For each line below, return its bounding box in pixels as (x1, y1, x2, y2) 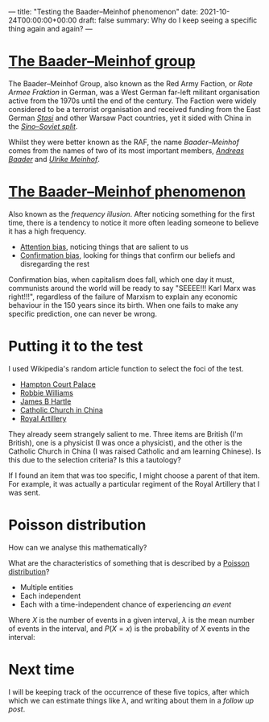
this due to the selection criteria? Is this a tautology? (8, 454, 181, 464)
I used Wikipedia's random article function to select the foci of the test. (8, 363, 244, 373)
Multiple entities (19, 582, 74, 591)
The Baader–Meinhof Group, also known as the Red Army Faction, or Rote (8, 78, 254, 88)
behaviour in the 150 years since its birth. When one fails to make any (8, 300, 239, 309)
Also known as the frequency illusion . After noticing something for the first (8, 209, 255, 218)
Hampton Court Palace (19, 379, 97, 389)
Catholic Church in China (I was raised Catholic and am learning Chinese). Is (8, 446, 262, 456)
